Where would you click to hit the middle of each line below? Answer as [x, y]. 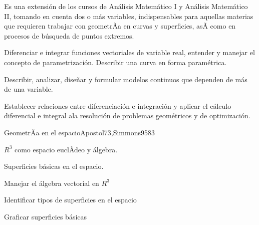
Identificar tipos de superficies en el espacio [70, 200]
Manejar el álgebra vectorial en [52, 183]
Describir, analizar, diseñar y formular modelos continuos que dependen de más [126, 79]
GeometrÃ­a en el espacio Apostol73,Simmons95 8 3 [79, 132]
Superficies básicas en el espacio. [54, 166]
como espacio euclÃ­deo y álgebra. [66, 149]
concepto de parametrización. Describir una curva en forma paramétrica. [115, 62]
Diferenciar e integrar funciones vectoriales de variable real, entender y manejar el [129, 52]
